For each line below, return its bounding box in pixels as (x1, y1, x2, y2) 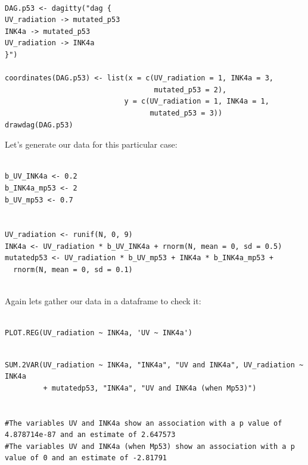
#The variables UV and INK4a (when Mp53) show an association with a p (5, 442, 295, 451)
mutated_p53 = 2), (154, 85, 227, 94)
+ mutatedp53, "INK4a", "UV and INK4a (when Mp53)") (43, 383, 257, 392)
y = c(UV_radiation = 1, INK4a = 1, (124, 97, 269, 106)
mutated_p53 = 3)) (150, 108, 223, 117)
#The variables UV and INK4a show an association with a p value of (5, 419, 282, 427)
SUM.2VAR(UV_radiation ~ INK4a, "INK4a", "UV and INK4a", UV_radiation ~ (5, 360, 304, 369)
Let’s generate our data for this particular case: (5, 138, 178, 151)
